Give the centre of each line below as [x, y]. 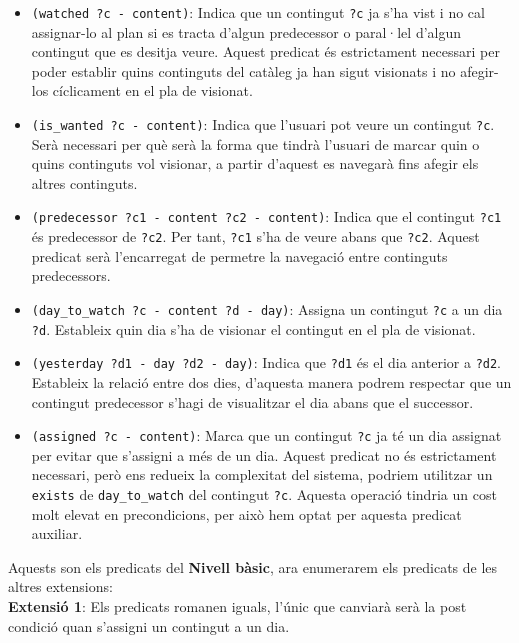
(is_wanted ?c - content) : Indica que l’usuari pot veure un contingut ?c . [263, 124]
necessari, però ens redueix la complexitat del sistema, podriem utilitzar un [262, 474]
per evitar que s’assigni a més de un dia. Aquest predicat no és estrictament [264, 454]
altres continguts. [84, 182]
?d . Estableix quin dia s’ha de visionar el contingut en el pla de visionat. [253, 328]
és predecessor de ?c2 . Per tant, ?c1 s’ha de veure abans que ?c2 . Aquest [255, 236]
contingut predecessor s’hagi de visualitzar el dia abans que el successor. [252, 401]
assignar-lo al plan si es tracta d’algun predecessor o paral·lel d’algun [246, 31]
